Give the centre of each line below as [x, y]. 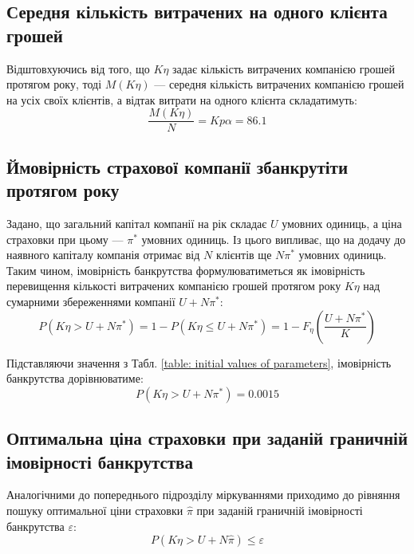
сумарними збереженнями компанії [91, 301]
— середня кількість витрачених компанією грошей [279, 84]
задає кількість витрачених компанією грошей [284, 68]
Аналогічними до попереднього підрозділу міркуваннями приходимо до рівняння [203, 495]
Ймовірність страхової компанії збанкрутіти [177, 166]
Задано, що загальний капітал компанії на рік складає [137, 224]
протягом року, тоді [54, 84]
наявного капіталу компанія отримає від [103, 255]
